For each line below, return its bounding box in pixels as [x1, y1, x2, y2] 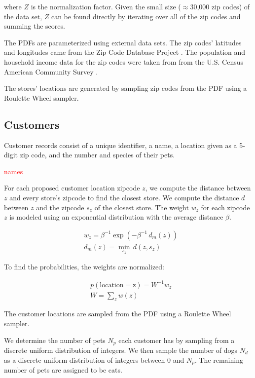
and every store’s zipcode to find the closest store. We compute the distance [9, 192, 239, 202]
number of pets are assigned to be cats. [4, 365, 122, 375]
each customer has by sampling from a [118, 335, 235, 345]
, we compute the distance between [145, 183, 251, 193]
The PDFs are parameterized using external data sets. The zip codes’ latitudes [4, 37, 242, 47]
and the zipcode [36, 202, 84, 212]
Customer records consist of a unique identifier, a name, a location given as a [4, 140, 237, 150]
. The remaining [194, 354, 243, 365]
